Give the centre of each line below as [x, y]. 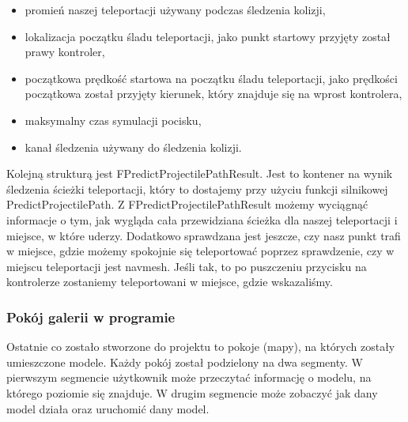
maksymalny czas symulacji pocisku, [113, 120]
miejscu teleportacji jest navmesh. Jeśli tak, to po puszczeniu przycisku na [187, 266]
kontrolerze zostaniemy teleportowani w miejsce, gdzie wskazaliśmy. [170, 282]
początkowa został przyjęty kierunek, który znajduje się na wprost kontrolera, [213, 94]
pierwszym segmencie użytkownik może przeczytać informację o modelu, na [189, 377]
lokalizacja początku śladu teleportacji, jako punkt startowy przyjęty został [208, 36]
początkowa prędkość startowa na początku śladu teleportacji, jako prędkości [211, 78]
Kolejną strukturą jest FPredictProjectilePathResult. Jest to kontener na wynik [200, 173]
